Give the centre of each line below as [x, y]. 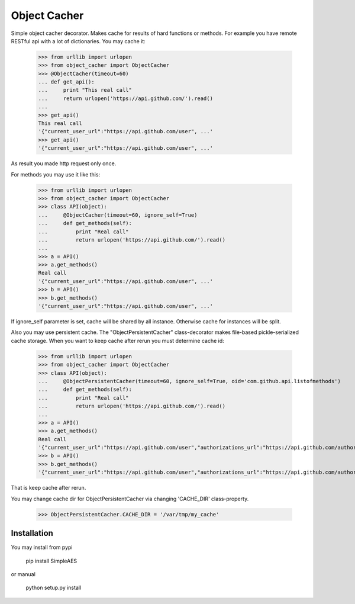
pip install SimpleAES [51, 561]
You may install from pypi [42, 547]
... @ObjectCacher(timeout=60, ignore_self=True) [118, 215]
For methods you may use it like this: [56, 174]
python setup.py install [54, 588]
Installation [32, 533]
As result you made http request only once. [64, 163]
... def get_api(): [66, 82]
